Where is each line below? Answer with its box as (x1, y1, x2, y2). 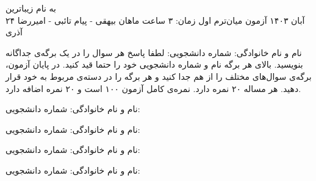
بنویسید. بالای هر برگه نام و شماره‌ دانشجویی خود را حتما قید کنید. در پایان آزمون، (5, 58, 303, 71)
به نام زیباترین (5, 2, 56, 14)
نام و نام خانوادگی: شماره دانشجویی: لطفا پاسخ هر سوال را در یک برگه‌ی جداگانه (5, 46, 302, 59)
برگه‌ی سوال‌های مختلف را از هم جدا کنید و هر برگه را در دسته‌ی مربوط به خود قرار (5, 69, 312, 82)
